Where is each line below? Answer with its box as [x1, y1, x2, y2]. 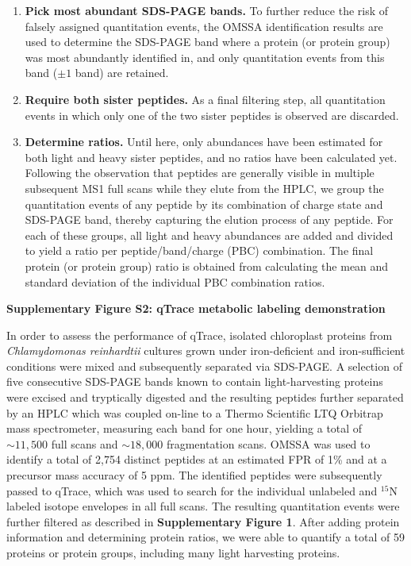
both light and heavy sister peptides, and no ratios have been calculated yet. [25, 148, 398, 165]
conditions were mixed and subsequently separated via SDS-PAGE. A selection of [6, 357, 402, 374]
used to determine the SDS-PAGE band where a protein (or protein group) [25, 33, 390, 50]
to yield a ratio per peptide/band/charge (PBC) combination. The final [25, 242, 374, 259]
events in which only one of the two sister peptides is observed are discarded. [25, 106, 399, 123]
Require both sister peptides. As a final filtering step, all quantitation [25, 90, 386, 107]
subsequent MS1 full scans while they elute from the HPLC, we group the [25, 179, 384, 196]
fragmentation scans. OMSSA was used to [166, 435, 371, 452]
